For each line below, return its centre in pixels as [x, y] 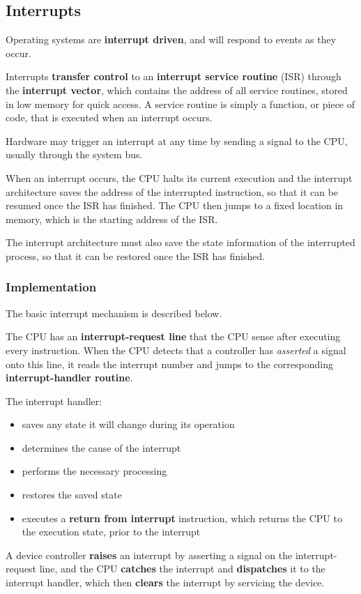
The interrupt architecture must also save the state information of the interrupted [180, 242]
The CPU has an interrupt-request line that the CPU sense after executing [173, 336]
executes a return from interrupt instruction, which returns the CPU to [182, 518]
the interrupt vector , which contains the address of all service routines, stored [177, 90]
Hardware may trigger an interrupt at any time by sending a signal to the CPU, [177, 140]
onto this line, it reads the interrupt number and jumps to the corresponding [169, 364]
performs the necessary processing [94, 471]
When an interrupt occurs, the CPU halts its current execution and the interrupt [179, 177]
